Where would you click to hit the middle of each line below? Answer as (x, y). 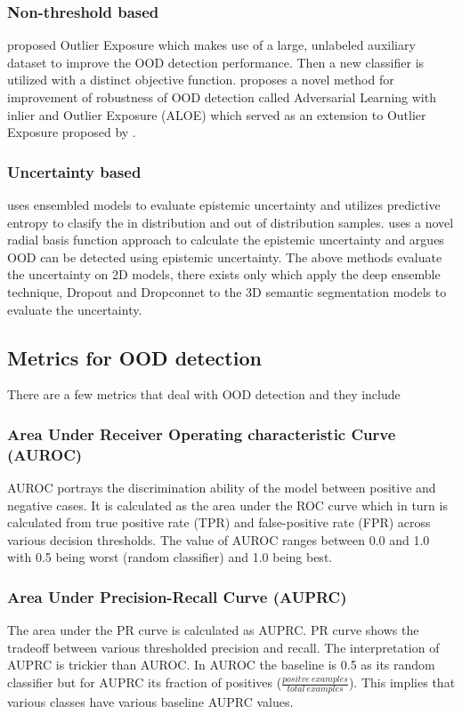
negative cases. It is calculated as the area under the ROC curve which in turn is (227, 505)
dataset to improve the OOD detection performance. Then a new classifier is (216, 62)
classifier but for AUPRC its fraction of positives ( (145, 682)
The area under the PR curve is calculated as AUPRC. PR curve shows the (213, 630)
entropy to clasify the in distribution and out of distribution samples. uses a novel (231, 222)
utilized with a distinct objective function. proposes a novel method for (201, 80)
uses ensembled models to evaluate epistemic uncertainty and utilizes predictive (224, 205)
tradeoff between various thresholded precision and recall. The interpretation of (223, 647)
